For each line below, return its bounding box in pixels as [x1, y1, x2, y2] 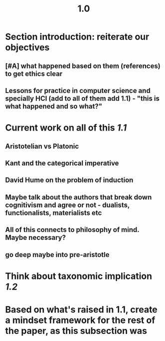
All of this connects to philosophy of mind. [5, 225, 140, 234]
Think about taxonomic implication [5, 270, 153, 281]
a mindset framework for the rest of [5, 314, 156, 325]
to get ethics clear [5, 69, 63, 78]
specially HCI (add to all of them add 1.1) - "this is [5, 94, 160, 102]
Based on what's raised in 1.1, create [5, 303, 158, 315]
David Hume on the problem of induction [5, 176, 134, 184]
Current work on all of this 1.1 [5, 122, 127, 133]
